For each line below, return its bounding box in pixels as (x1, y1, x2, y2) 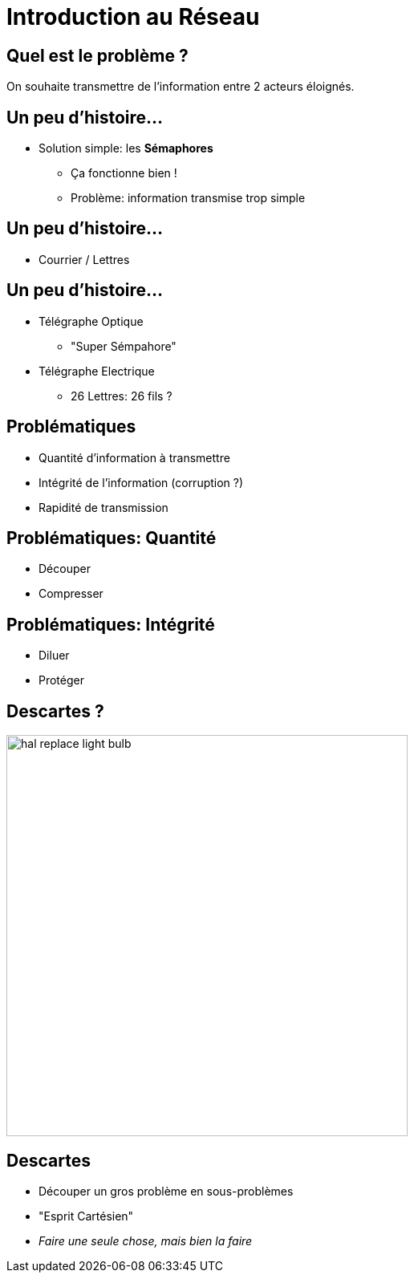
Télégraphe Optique (39, 314, 144, 328)
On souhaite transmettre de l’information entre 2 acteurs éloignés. (6, 79, 355, 94)
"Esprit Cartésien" (39, 1208, 134, 1223)
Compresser (39, 587, 103, 601)
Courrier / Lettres (39, 252, 130, 266)
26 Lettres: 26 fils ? (71, 388, 172, 403)
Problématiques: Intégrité (6, 614, 215, 635)
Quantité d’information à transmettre (39, 450, 230, 465)
